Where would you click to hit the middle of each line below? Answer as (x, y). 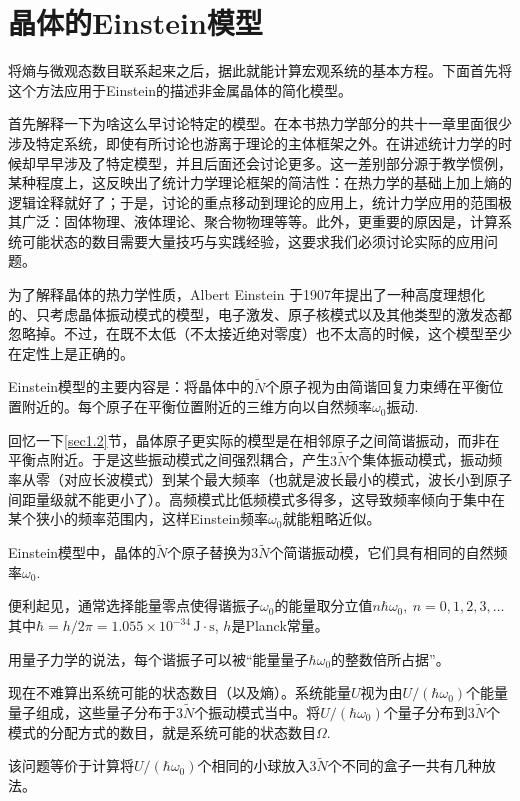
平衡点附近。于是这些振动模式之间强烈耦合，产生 (169, 459)
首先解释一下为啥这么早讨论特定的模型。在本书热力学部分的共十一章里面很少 (260, 123)
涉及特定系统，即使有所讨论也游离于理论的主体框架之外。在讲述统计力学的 (253, 142)
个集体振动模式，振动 (418, 459)
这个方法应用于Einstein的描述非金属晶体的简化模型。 (180, 89)
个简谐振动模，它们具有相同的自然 (381, 552)
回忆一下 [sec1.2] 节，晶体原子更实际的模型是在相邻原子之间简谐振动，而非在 (254, 439)
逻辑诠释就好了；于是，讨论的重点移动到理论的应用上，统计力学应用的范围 (253, 201)
